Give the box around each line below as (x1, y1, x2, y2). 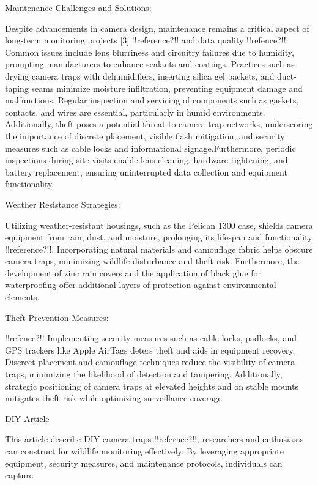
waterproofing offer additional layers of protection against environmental (5, 278, 276, 291)
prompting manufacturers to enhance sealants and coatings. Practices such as (5, 57, 295, 70)
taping (5, 81, 29, 94)
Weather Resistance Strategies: (5, 198, 120, 210)
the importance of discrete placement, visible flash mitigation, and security (5, 129, 285, 142)
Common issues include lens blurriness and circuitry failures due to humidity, (5, 45, 294, 58)
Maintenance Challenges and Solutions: (5, 1, 152, 13)
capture (5, 468, 33, 481)
